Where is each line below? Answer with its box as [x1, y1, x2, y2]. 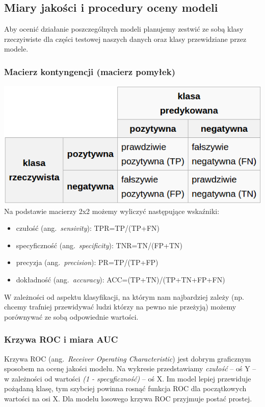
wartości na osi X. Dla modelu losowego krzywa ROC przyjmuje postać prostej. [4, 393, 252, 403]
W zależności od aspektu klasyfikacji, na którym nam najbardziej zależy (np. [4, 291, 244, 302]
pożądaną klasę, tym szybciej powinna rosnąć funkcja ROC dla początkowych [4, 383, 247, 394]
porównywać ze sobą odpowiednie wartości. [4, 311, 139, 322]
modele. [4, 43, 29, 54]
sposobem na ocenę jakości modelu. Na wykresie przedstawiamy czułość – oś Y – [4, 363, 256, 374]
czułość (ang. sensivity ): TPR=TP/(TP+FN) [16, 223, 160, 233]
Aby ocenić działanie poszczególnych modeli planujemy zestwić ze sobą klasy [4, 23, 244, 34]
